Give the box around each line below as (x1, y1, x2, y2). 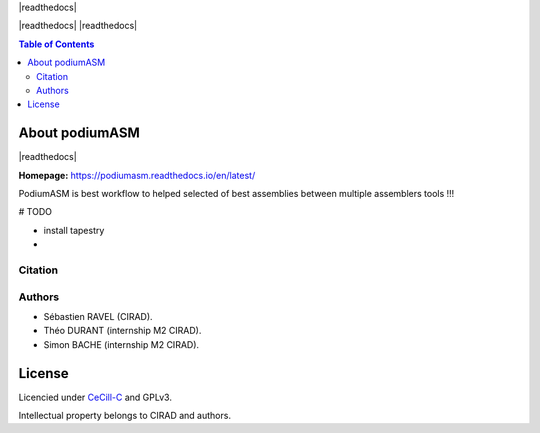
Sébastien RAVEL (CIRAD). (43, 310, 154, 322)
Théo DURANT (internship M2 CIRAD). (43, 325, 202, 337)
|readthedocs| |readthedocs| (18, 20, 138, 32)
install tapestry (43, 224, 105, 236)
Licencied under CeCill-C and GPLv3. (18, 391, 172, 403)
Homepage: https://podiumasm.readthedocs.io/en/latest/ (18, 169, 256, 181)
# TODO (18, 206, 52, 218)
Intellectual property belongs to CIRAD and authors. (18, 409, 232, 421)
